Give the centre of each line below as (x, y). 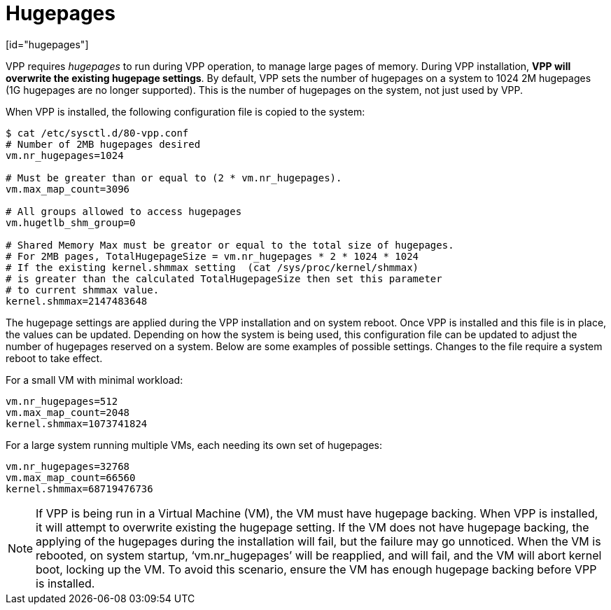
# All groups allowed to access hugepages (124, 211)
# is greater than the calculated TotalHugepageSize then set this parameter (224, 278)
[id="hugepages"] (47, 44)
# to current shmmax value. (83, 290)
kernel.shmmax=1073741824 (77, 423)
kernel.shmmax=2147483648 (77, 301)
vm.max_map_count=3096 (68, 189)
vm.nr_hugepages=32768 (68, 466)
